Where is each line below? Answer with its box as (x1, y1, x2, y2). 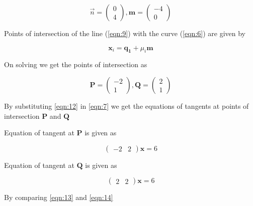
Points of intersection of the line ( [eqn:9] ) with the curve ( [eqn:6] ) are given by (4, 28, 245, 38)
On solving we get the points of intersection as (4, 59, 147, 70)
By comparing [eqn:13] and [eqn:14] (4, 192, 113, 202)
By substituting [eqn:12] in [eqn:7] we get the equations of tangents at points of (4, 100, 249, 111)
